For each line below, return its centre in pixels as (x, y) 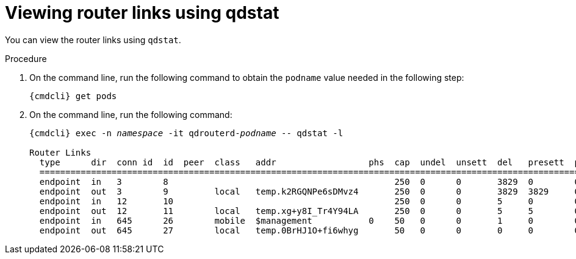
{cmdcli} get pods (73, 96)
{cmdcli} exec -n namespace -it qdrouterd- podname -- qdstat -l (186, 133)
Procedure (26, 58)
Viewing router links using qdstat (142, 13)
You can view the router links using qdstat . (93, 40)
